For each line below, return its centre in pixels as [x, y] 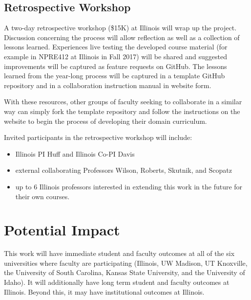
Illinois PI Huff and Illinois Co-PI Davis [75, 153]
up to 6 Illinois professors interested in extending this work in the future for [129, 186]
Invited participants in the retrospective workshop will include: [98, 137]
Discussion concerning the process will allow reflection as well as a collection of [122, 37]
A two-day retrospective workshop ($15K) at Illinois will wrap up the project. [120, 28]
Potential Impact [62, 230]
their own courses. [42, 196]
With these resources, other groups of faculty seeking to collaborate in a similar [123, 102]
